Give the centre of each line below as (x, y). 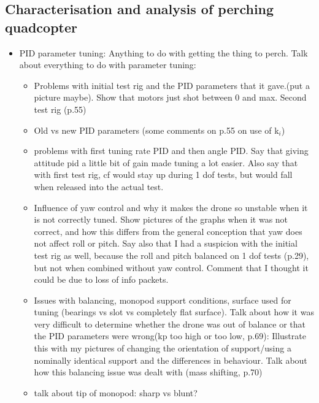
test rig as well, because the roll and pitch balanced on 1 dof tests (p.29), (171, 255)
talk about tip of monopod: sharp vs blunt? (116, 392)
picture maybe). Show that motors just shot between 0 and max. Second (170, 97)
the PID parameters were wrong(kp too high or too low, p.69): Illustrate (170, 336)
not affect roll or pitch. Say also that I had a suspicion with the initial (166, 243)
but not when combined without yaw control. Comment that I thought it (171, 267)
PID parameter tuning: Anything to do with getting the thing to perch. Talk (163, 52)
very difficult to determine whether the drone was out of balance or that (170, 324)
